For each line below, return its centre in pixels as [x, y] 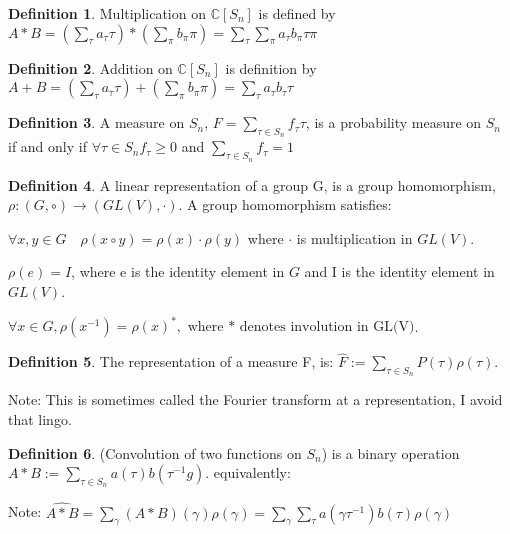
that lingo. [40, 419]
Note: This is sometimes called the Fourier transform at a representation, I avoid [255, 399]
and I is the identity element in [399, 271]
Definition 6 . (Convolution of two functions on [155, 452]
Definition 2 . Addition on [90, 67]
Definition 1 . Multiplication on [107, 13]
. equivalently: [248, 472]
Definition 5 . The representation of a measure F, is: [171, 361]
